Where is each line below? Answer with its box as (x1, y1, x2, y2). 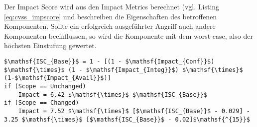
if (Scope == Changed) (4, 99, 79, 107)
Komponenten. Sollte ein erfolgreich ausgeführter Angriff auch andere (4, 21, 216, 31)
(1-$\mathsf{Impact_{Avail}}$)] (4, 74, 111, 82)
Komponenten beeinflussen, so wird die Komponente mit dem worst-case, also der (4, 30, 253, 41)
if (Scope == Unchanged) (4, 82, 86, 90)
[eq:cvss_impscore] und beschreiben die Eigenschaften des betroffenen (4, 11, 217, 21)
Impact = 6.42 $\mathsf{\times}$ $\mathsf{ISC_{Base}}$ (18, 91, 208, 98)
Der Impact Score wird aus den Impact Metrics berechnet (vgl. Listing (4, 1, 220, 11)
